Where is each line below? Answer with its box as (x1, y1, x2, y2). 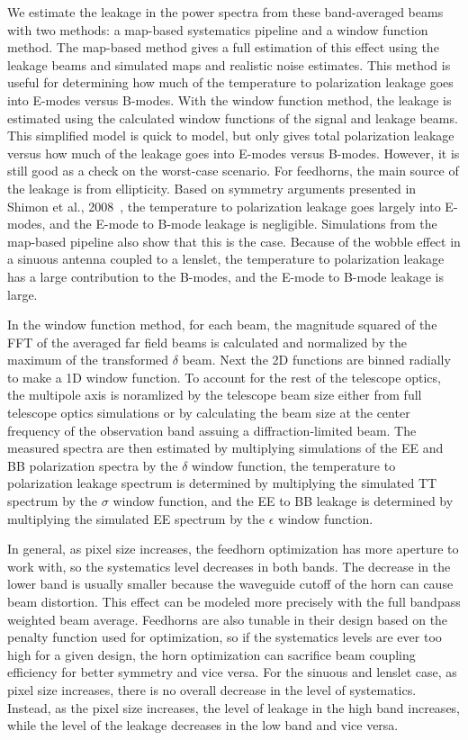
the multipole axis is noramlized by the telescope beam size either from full (7, 385, 422, 404)
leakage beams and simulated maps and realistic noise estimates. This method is (7, 55, 451, 74)
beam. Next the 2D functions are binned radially (182, 350, 451, 369)
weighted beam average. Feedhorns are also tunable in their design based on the (7, 609, 448, 628)
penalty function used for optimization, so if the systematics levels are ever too (7, 627, 442, 646)
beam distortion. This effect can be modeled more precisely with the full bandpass (7, 592, 461, 610)
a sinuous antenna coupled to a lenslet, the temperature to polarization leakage (7, 249, 445, 268)
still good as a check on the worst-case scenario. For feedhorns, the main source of (7, 161, 459, 180)
